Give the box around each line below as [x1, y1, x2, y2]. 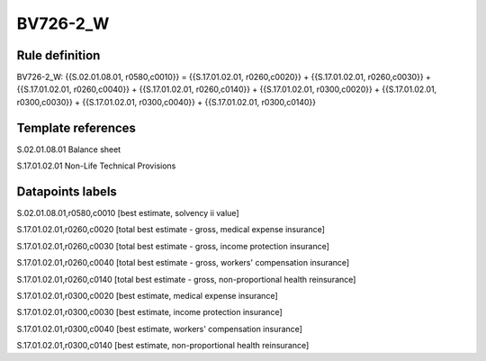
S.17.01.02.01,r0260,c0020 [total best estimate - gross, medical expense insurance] [16, 224, 326, 235]
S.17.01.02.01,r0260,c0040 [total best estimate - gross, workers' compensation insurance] [16, 257, 350, 268]
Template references [16, 120, 137, 135]
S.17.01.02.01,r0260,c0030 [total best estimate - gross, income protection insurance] [16, 240, 330, 251]
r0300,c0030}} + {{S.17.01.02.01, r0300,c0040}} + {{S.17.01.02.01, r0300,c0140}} [16, 96, 317, 107]
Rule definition [16, 48, 101, 63]
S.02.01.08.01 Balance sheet [16, 144, 121, 155]
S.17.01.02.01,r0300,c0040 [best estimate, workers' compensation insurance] [16, 323, 303, 334]
